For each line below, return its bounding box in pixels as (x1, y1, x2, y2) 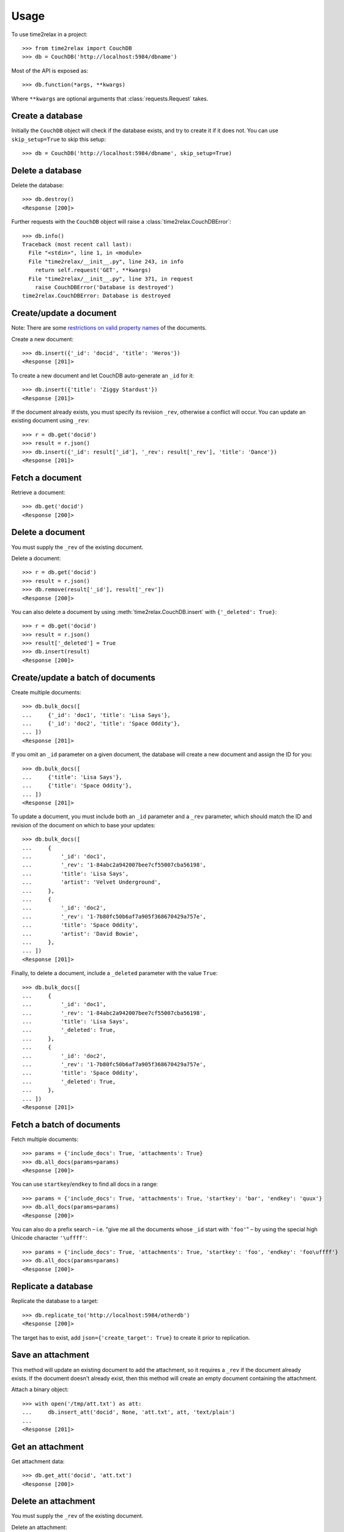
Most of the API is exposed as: (11, 67, 89, 74)
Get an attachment (11, 1441, 84, 1452)
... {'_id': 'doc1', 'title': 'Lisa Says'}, (22, 711, 171, 718)
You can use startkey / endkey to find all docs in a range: (11, 1180, 159, 1188)
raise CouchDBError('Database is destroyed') (34, 284, 174, 290)
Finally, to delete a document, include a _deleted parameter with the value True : (11, 969, 218, 977)
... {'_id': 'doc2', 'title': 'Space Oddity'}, (22, 720, 181, 727)
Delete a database (11, 165, 82, 176)
